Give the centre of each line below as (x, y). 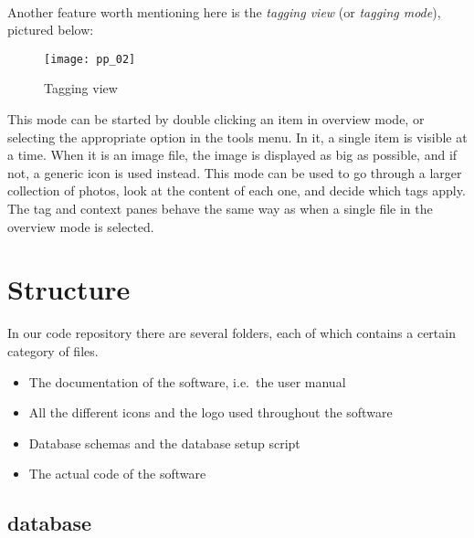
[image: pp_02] (90, 59)
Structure (69, 289)
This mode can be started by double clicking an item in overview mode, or (216, 119)
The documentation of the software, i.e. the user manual (187, 381)
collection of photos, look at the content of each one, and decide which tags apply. (237, 190)
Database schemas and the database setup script (164, 443)
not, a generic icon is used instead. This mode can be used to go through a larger (235, 172)
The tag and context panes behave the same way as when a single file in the (220, 208)
